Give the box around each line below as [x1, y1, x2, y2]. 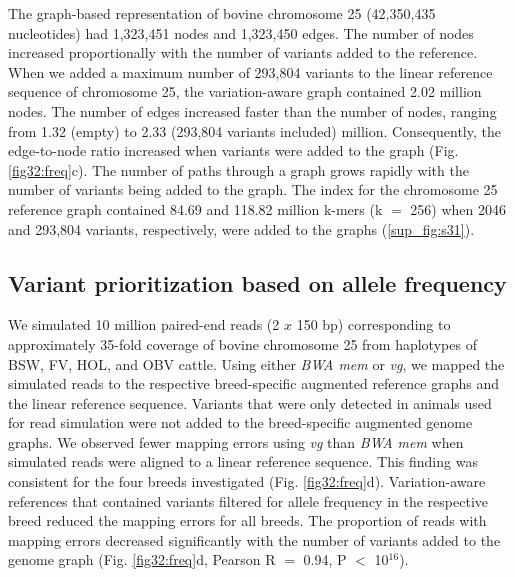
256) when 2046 [410, 198, 506, 219]
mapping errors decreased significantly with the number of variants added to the [8, 529, 501, 550]
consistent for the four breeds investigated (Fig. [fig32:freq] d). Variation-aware [8, 471, 486, 492]
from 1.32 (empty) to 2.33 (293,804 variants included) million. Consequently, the [8, 120, 501, 141]
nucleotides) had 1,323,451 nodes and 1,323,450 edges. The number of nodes [8, 22, 474, 43]
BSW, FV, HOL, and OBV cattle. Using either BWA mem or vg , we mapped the [8, 353, 505, 374]
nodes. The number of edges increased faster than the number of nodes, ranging [8, 100, 497, 121]
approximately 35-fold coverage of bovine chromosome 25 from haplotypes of [8, 333, 477, 354]
